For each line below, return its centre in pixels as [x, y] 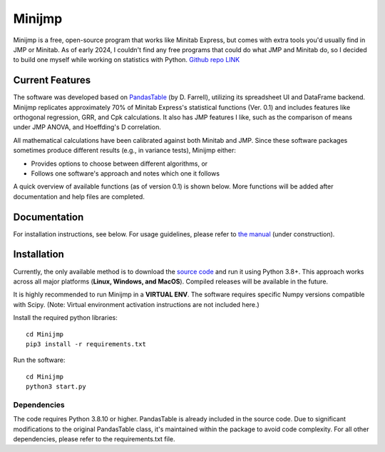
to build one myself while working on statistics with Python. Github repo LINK [127, 60]
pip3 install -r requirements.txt [86, 344]
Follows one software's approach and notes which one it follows [125, 173]
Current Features [52, 80]
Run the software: [39, 360]
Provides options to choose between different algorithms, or [119, 164]
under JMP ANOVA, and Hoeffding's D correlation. [87, 127]
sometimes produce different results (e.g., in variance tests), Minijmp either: [125, 151]
